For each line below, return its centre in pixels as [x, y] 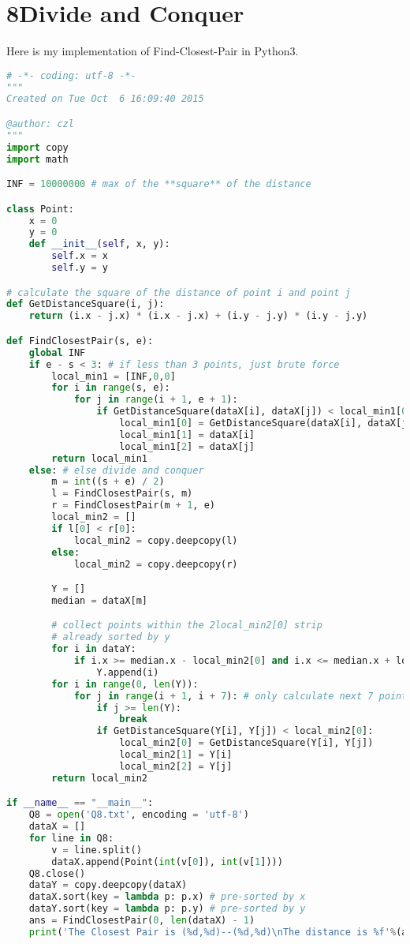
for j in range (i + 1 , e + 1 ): [156, 400]
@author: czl [40, 124]
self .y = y [80, 268]
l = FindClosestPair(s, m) [122, 494]
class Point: [40, 209]
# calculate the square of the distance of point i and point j [179, 292]
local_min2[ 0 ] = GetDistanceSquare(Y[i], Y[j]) [246, 743]
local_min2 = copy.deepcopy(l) [156, 540]
